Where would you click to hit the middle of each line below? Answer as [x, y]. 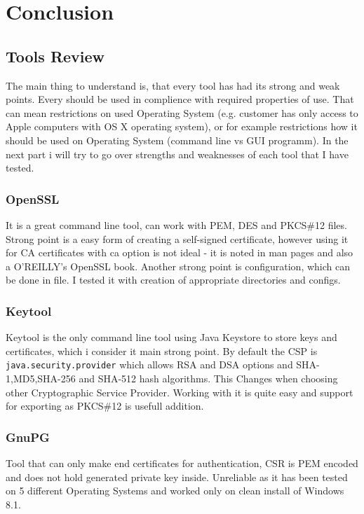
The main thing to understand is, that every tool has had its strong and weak [173, 85]
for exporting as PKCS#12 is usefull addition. [105, 406]
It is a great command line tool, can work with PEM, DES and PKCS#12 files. [176, 224]
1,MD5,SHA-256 [41, 378]
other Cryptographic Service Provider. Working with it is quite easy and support [180, 392]
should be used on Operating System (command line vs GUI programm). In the [177, 140]
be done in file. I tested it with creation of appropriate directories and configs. [173, 280]
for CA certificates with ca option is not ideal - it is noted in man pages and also [180, 252]
